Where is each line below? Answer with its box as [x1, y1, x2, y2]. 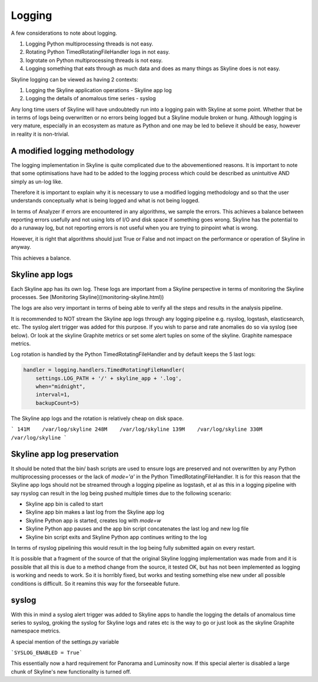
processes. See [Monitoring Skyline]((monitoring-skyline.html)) [11, 293, 164, 300]
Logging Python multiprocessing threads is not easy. [25, 40, 154, 47]
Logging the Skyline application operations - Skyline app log [25, 86, 172, 94]
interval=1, [35, 391, 71, 398]
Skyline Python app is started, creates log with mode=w [25, 517, 161, 524]
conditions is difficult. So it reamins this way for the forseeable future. [11, 580, 180, 587]
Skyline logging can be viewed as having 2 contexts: [11, 76, 138, 83]
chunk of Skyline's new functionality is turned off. [11, 668, 131, 675]
